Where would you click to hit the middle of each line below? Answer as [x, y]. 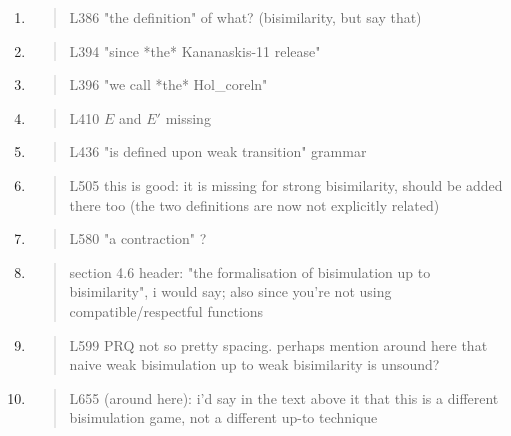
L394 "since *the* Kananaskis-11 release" [195, 50]
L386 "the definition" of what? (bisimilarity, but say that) [245, 17]
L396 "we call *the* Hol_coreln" [168, 84]
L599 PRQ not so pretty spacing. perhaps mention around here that [278, 344]
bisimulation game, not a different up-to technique [223, 417]
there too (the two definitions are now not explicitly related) [254, 204]
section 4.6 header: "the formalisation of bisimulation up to [250, 271]
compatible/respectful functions [166, 310]
